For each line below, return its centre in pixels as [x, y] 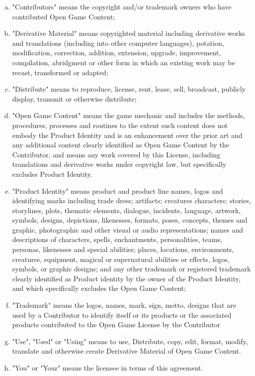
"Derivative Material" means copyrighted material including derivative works [128, 33]
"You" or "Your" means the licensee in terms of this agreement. [108, 368]
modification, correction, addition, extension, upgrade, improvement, [117, 53]
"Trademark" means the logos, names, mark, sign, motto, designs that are [124, 305]
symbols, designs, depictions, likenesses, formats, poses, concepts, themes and [130, 220]
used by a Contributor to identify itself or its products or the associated [122, 314]
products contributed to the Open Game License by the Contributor [116, 324]
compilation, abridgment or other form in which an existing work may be [124, 62]
